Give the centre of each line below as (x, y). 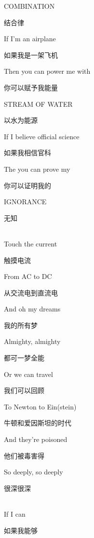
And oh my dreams (32, 309)
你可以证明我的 (27, 185)
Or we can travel (28, 374)
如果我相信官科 (27, 153)
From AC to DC (28, 276)
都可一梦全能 (24, 358)
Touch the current (31, 243)
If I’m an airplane (30, 39)
